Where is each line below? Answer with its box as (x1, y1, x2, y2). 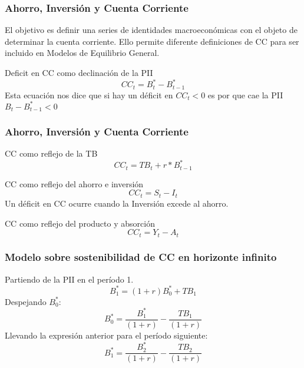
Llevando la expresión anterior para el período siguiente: (5, 329, 208, 342)
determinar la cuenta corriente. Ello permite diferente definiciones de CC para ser (5, 35, 299, 47)
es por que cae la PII (207, 88, 283, 101)
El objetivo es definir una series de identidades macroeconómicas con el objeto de (5, 24, 298, 36)
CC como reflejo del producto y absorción (5, 217, 155, 229)
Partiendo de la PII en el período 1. (5, 273, 134, 285)
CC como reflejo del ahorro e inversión (5, 177, 144, 190)
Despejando (5, 295, 47, 307)
